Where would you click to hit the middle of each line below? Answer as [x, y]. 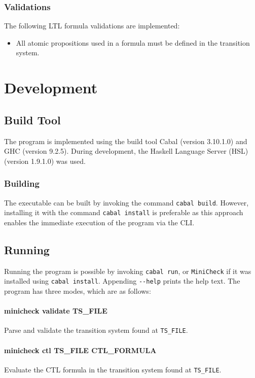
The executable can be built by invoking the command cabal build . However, [126, 202]
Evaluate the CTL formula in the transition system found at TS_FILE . [113, 369]
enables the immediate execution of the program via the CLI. [99, 222]
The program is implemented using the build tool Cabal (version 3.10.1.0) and [126, 141]
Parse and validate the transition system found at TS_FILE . [96, 330]
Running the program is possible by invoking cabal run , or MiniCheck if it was [128, 271]
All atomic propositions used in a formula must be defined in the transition [133, 42]
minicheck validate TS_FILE [56, 311]
